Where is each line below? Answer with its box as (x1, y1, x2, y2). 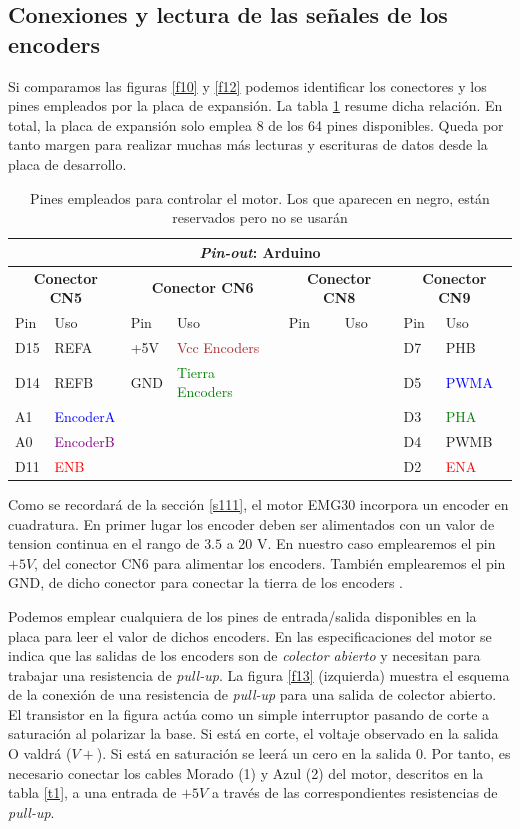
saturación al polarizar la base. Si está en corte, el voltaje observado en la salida (8, 723, 499, 744)
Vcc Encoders (176, 336, 260, 357)
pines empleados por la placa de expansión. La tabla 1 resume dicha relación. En (8, 95, 503, 116)
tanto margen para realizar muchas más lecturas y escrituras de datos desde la (8, 134, 488, 155)
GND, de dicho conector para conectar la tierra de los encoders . (8, 572, 403, 593)
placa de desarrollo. (8, 153, 127, 174)
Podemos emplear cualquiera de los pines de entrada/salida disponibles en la (8, 605, 477, 626)
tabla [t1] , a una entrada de (8, 782, 177, 803)
